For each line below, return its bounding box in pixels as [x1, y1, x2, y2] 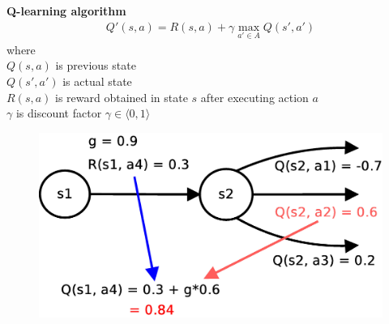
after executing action [200, 88, 309, 105]
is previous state [55, 57, 136, 74]
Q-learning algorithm [6, 2, 126, 19]
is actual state [62, 73, 132, 90]
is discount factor [15, 104, 102, 122]
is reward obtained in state [54, 88, 188, 105]
